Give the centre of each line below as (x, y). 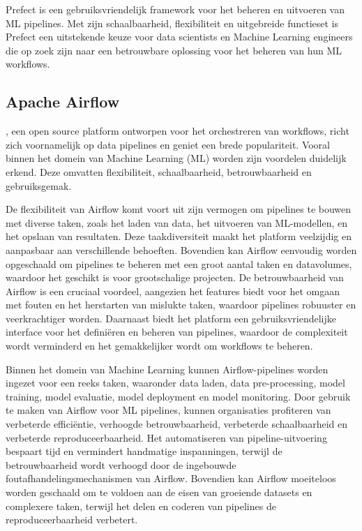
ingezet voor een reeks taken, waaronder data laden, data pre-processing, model (175, 383)
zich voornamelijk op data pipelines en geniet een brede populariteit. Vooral (168, 144)
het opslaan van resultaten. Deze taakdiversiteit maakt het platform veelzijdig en (179, 236)
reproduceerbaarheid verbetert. (72, 519)
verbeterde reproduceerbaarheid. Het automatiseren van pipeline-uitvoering (166, 437)
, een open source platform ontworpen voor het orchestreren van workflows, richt (178, 131)
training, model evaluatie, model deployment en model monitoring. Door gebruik (178, 396)
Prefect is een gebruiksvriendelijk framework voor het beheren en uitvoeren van (175, 9)
